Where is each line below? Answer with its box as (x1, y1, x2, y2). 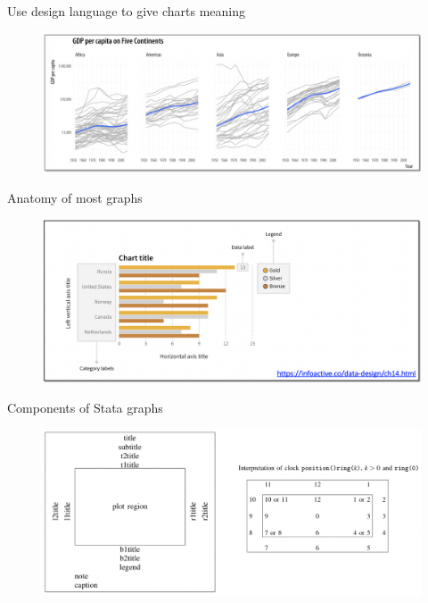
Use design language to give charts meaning (7, 2, 246, 20)
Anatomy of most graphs (7, 188, 143, 206)
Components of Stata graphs (7, 398, 163, 416)
